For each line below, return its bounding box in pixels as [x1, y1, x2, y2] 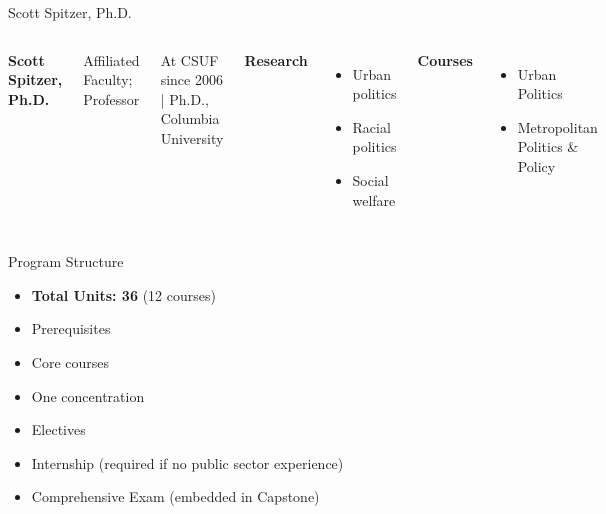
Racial [352, 116, 391, 137]
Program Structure [8, 251, 124, 272]
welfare [352, 189, 396, 210]
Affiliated [83, 49, 140, 70]
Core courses [31, 351, 110, 372]
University [160, 127, 224, 148]
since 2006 [160, 69, 223, 90]
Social [352, 169, 389, 190]
